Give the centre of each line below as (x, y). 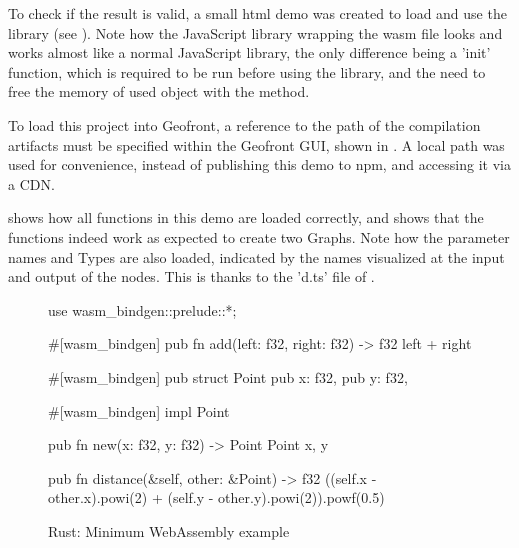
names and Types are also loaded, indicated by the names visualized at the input (256, 256)
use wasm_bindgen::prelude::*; (142, 309)
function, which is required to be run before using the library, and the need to (247, 71)
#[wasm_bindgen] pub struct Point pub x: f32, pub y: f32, (228, 376)
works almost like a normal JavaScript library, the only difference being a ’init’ (249, 52)
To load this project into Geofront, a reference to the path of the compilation (244, 124)
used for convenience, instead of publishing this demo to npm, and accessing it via (259, 164)
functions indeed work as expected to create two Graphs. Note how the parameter (259, 236)
